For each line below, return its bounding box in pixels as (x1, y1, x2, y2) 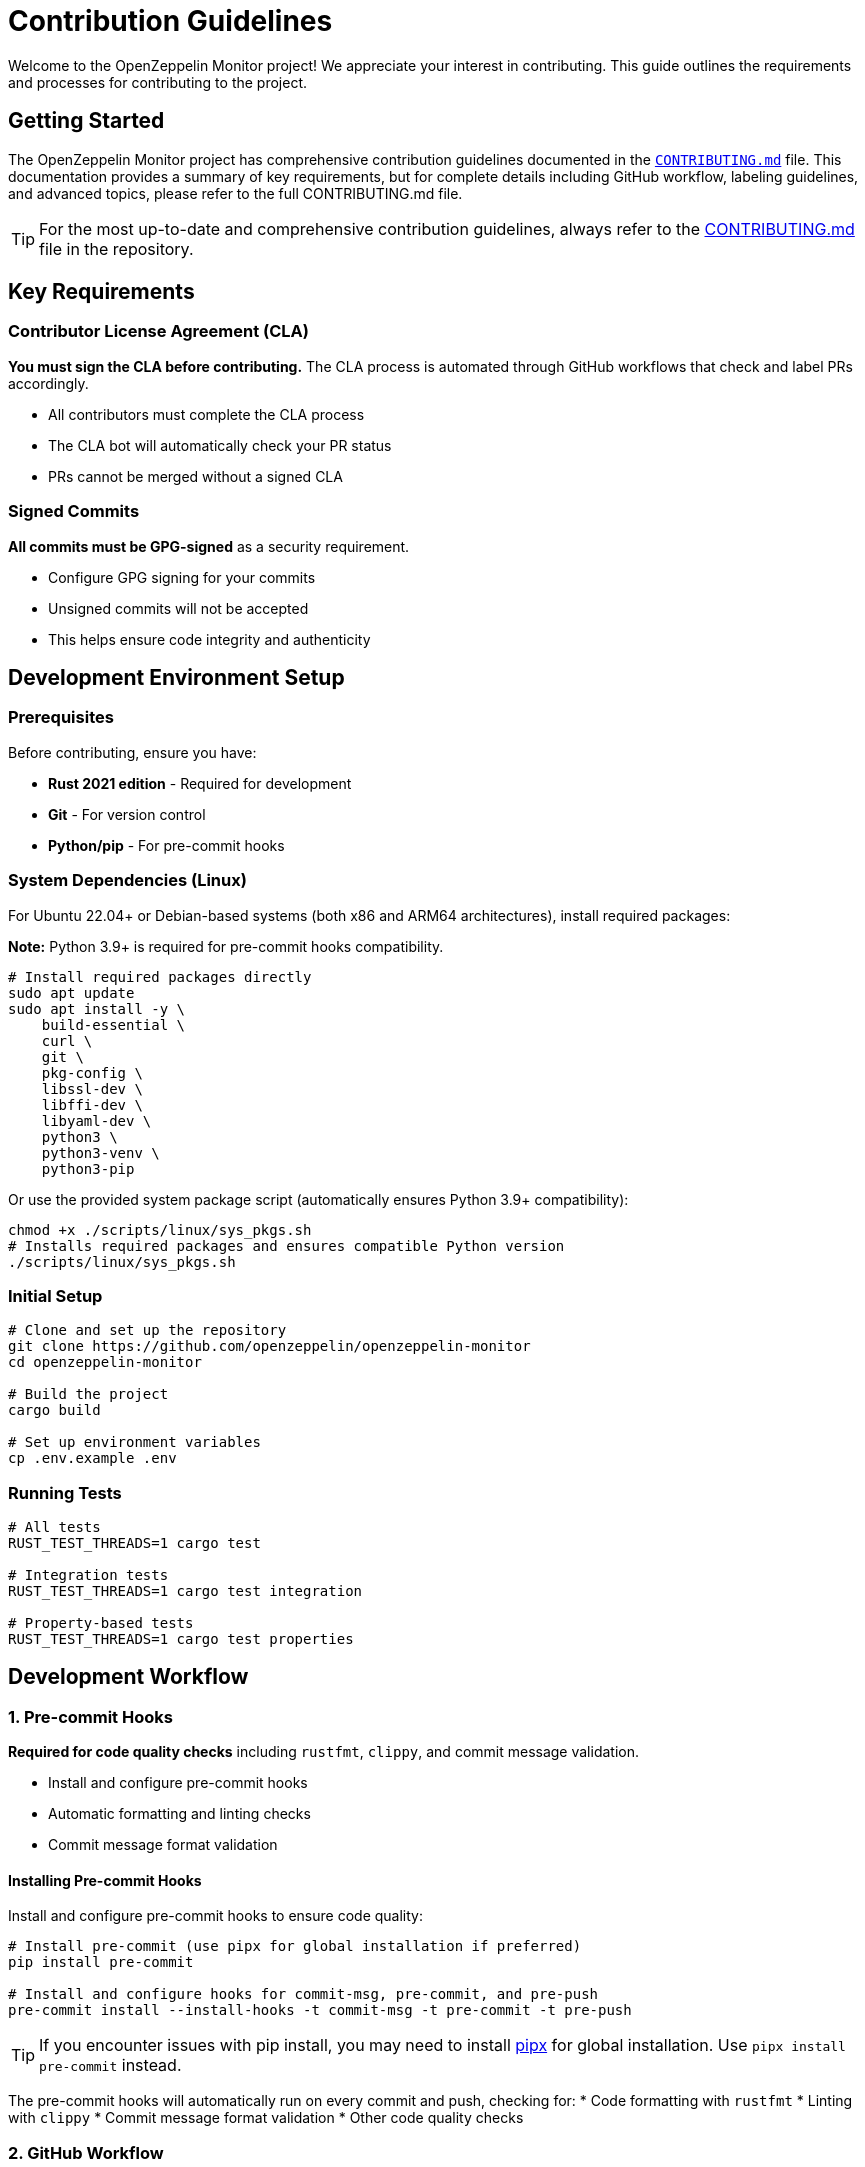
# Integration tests (8, 1567, 169, 1584)
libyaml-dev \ (41, 1112, 152, 1129)
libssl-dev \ (41, 1080, 143, 1097)
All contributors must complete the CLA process (48, 405, 365, 423)
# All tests (8, 1519, 101, 1536)
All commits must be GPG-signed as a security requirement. (8, 537, 410, 555)
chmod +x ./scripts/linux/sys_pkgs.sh (8, 1221, 312, 1238)
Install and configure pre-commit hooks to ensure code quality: (8, 1907, 423, 1925)
